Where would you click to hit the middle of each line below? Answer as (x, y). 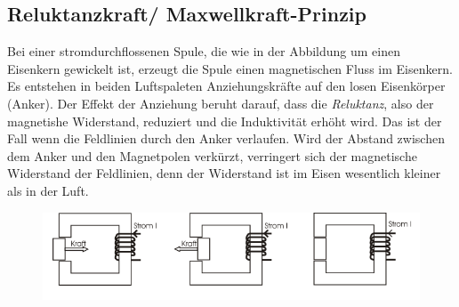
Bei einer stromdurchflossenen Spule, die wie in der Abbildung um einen (204, 51)
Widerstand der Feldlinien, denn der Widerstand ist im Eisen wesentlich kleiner (224, 173)
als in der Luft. (48, 190)
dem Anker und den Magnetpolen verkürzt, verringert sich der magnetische (212, 155)
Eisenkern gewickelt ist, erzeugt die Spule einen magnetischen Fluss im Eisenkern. (230, 68)
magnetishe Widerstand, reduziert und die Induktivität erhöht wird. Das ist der (225, 121)
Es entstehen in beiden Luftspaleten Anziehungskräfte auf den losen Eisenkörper (226, 86)
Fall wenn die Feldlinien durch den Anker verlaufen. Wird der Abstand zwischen (226, 138)
